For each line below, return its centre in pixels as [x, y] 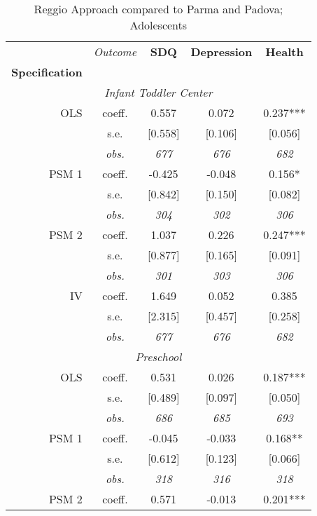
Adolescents [158, 25]
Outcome [115, 52]
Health [284, 52]
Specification [47, 72]
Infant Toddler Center [158, 92]
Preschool [158, 357]
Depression [221, 52]
